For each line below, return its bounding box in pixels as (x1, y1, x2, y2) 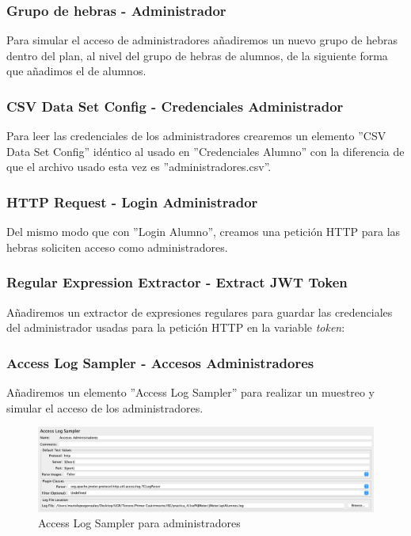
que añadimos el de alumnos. (6, 63, 147, 79)
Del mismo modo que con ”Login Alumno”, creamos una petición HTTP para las (6, 223, 401, 240)
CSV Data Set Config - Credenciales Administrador (6, 96, 344, 116)
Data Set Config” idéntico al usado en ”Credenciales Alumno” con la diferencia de (6, 143, 405, 159)
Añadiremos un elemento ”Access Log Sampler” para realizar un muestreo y (6, 384, 375, 401)
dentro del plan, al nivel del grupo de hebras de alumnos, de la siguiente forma (6, 47, 388, 63)
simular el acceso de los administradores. (6, 399, 204, 416)
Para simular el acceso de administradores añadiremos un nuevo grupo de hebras (6, 32, 398, 48)
